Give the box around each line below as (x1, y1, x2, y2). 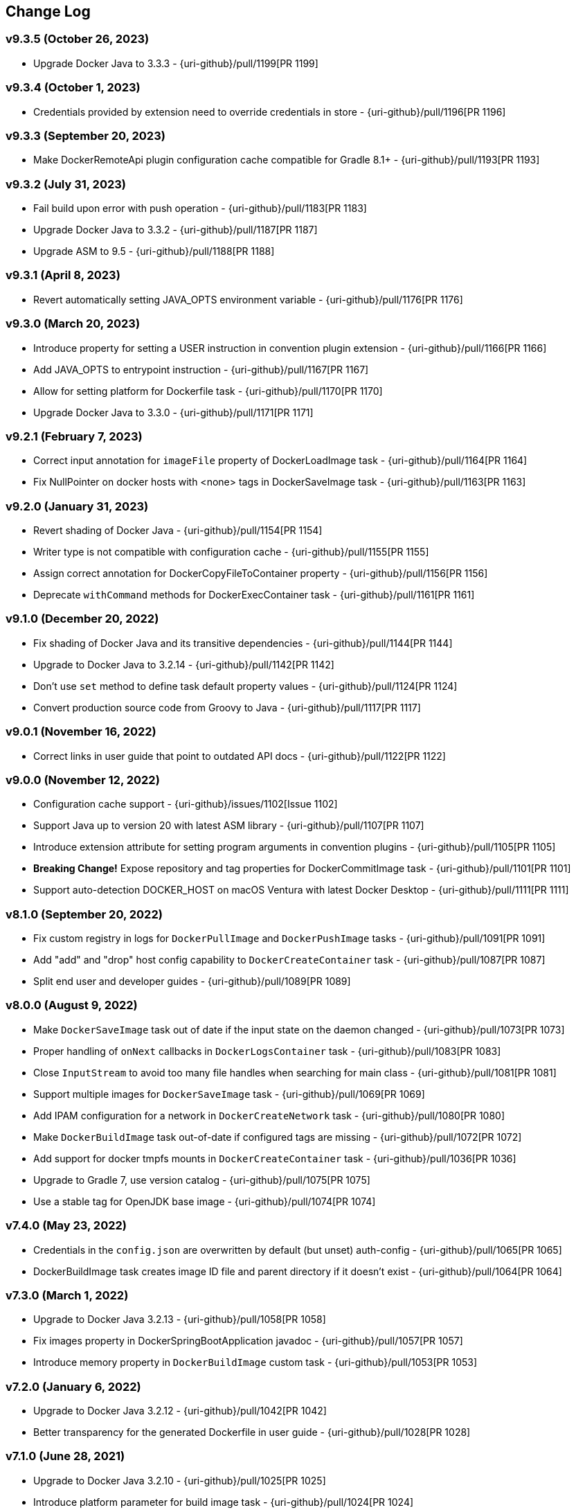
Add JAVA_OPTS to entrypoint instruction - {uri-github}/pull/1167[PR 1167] (33, 363, 369, 375)
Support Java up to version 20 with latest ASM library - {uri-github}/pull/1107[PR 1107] (33, 819, 424, 832)
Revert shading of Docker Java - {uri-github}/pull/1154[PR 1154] (33, 524, 323, 537)
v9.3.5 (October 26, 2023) (6, 32, 150, 46)
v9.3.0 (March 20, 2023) (6, 317, 141, 331)
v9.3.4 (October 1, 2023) (6, 80, 141, 95)
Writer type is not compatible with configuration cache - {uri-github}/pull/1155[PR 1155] (33, 546, 429, 558)
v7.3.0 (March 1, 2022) (6, 1288, 129, 1302)
